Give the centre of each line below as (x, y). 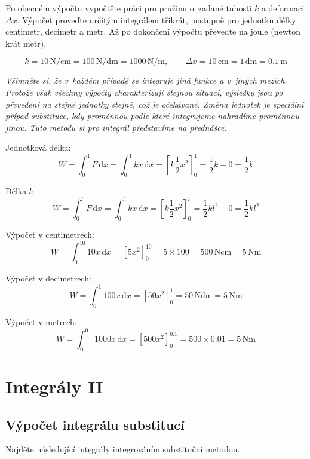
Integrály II (54, 386)
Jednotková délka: (38, 147)
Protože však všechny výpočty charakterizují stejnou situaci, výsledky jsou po (144, 92)
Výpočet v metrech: (41, 321)
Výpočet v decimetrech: (48, 278)
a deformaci (283, 8)
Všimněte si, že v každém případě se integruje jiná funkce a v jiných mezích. (146, 80)
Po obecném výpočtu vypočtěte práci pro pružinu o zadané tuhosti (129, 8)
